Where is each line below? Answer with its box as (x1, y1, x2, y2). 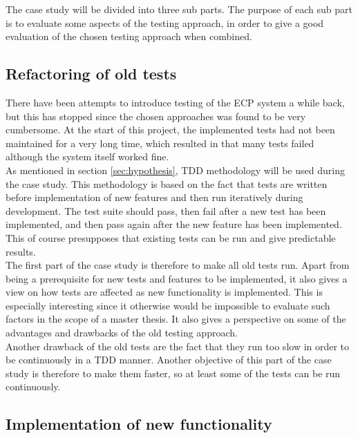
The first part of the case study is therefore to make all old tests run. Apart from (6, 258, 350, 272)
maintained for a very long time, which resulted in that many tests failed (6, 135, 314, 150)
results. (6, 244, 36, 258)
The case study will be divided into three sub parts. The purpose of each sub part (6, 2, 352, 16)
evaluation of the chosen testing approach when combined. (6, 29, 252, 44)
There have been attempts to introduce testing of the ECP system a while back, (6, 95, 345, 109)
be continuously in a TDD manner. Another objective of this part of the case (6, 352, 332, 367)
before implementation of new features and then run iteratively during (6, 190, 303, 204)
